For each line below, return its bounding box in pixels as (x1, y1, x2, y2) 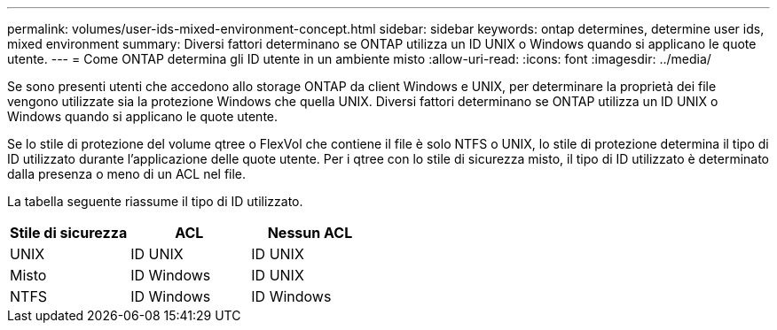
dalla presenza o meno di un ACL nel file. (7, 166, 247, 181)
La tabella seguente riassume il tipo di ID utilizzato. (7, 194, 303, 209)
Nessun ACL (267, 224, 353, 242)
